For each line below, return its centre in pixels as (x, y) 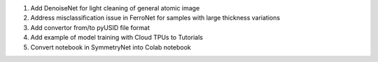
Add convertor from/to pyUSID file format (90, 27)
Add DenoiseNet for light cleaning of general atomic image (115, 8)
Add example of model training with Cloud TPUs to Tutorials (117, 38)
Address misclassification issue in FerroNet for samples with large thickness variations (155, 18)
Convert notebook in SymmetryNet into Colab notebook (111, 47)
